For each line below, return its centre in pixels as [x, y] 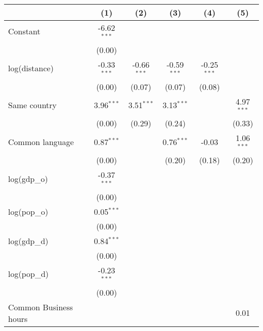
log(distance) [31, 68]
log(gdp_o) [28, 178]
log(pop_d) [29, 274]
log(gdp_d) [28, 241]
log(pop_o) [28, 211]
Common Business [41, 307]
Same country [33, 105]
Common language [41, 141]
